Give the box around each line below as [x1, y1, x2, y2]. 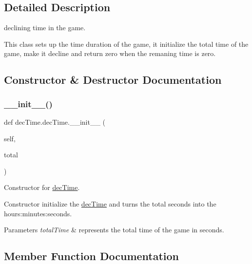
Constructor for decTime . [4, 182, 80, 192]
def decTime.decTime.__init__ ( [4, 116, 106, 127]
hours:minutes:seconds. [4, 208, 72, 218]
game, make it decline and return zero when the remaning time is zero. [4, 48, 216, 58]
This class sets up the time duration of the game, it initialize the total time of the [4, 38, 249, 49]
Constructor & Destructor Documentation [4, 72, 222, 87]
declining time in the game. [4, 22, 86, 33]
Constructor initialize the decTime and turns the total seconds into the [4, 198, 216, 208]
